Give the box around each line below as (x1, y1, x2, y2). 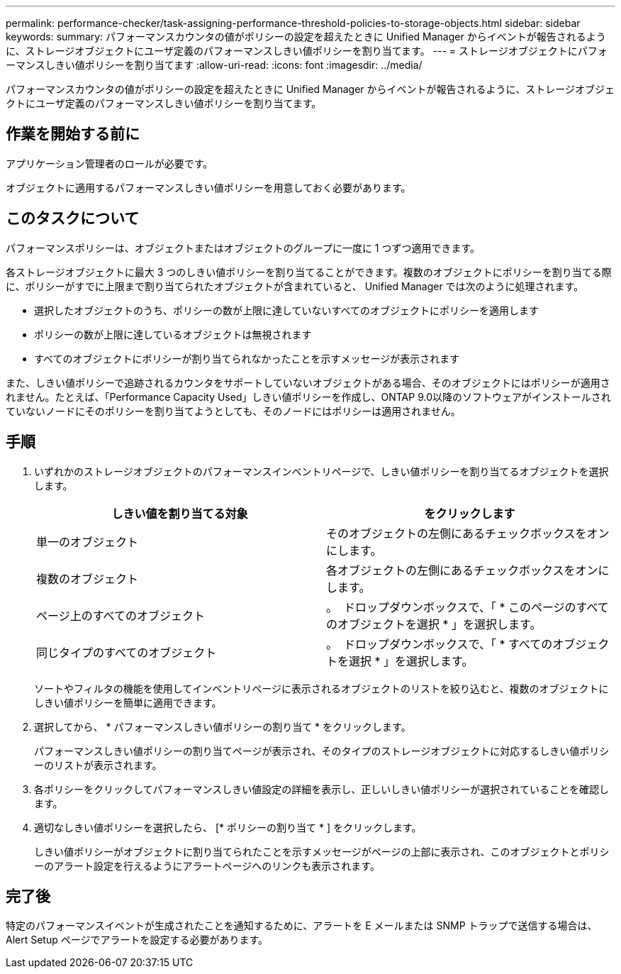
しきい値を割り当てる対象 (111, 506, 248, 521)
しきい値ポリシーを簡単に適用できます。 (34, 696, 222, 709)
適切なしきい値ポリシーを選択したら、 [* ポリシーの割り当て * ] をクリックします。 (34, 821, 422, 834)
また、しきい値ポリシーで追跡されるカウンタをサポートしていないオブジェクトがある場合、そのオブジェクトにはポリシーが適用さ (6, 376, 610, 389)
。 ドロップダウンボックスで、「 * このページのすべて (326, 599, 609, 614)
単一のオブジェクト (36, 534, 139, 549)
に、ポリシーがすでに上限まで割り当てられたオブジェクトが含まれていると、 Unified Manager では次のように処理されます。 (6, 280, 584, 292)
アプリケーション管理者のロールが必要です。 (6, 157, 213, 170)
